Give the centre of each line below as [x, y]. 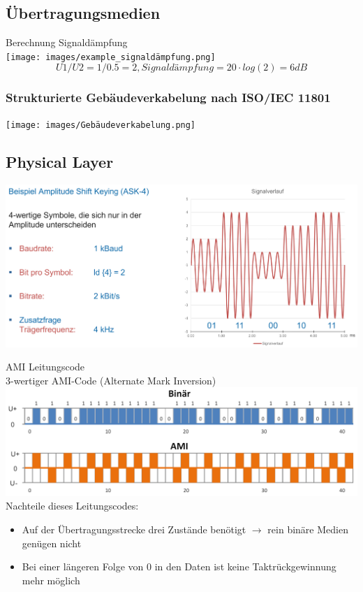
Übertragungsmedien [83, 13]
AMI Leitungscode [45, 367]
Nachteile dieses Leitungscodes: [72, 506]
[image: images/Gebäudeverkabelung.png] [101, 125]
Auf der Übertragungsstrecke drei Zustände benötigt [134, 529]
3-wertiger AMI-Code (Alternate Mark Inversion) [111, 380]
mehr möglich [51, 580]
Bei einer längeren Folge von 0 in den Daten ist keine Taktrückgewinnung [179, 566]
